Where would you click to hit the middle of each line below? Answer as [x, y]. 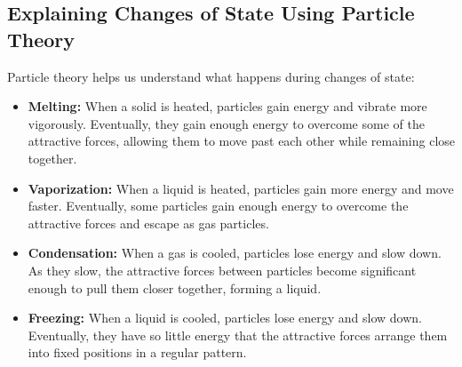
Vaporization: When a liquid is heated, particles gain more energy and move [241, 188]
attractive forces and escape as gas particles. [148, 223]
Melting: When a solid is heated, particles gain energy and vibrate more [227, 106]
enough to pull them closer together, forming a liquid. [175, 287]
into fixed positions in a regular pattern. [137, 352]
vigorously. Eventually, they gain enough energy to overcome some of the [226, 123]
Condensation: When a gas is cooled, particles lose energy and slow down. [235, 253]
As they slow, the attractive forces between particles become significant [222, 270]
